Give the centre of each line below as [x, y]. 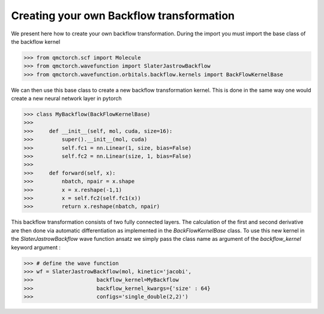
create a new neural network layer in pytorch [67, 98]
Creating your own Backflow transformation [123, 16]
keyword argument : [36, 247]
